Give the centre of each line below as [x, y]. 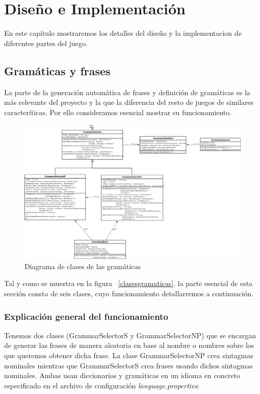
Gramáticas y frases [57, 70]
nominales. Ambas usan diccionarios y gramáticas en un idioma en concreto [122, 375]
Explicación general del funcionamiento [86, 316]
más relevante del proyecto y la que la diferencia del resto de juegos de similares [129, 102]
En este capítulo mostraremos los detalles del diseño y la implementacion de [123, 33]
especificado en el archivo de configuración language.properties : [102, 385]
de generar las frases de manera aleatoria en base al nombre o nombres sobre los [129, 345]
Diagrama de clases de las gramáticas [83, 266]
